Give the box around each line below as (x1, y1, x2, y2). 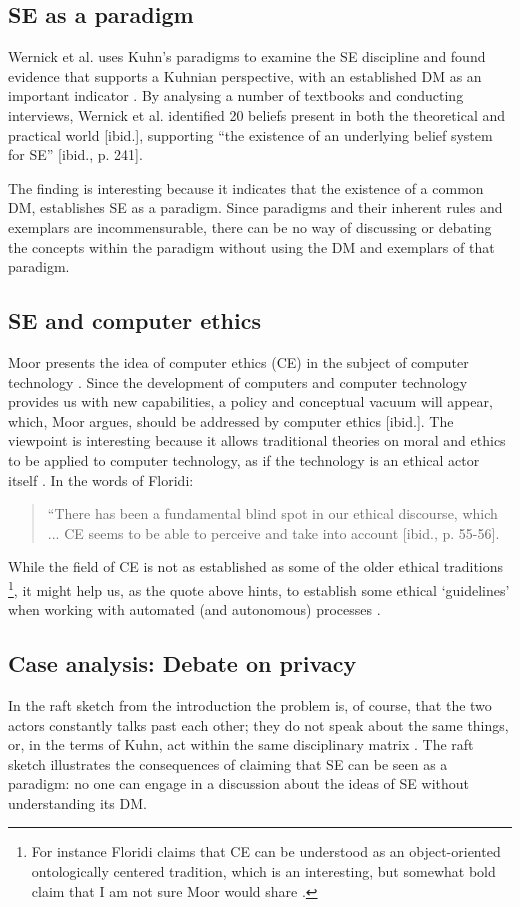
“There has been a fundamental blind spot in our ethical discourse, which (47, 503, 498, 524)
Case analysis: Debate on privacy (8, 648, 357, 679)
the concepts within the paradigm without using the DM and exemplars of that (8, 236, 495, 257)
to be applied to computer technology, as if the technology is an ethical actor (8, 449, 480, 470)
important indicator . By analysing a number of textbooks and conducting (8, 85, 464, 106)
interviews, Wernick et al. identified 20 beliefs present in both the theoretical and (8, 104, 506, 125)
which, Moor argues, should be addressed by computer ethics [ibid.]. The (8, 410, 454, 431)
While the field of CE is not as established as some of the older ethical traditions (8, 556, 504, 577)
